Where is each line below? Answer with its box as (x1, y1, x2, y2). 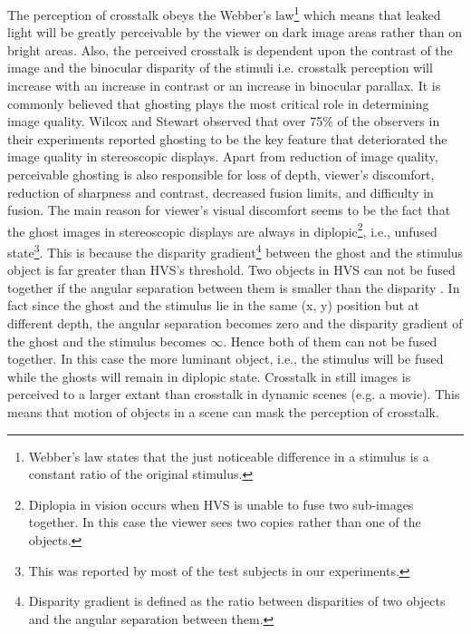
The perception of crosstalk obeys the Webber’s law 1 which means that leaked (7, 3, 441, 24)
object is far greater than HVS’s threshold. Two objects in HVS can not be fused (7, 260, 456, 279)
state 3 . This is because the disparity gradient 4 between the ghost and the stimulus (7, 240, 464, 261)
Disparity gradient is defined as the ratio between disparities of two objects (28, 591, 446, 610)
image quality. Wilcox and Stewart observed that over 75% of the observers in (7, 112, 440, 131)
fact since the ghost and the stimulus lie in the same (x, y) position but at (7, 296, 420, 315)
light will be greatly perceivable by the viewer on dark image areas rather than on (7, 23, 463, 42)
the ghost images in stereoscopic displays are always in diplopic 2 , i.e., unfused (7, 219, 437, 240)
